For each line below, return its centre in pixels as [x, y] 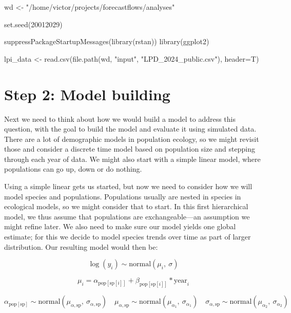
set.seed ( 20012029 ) [33, 24]
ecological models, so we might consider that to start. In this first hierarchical [126, 206]
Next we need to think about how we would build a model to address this [120, 118]
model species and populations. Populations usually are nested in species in [123, 196]
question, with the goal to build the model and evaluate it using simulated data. [130, 129]
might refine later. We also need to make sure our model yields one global [120, 226]
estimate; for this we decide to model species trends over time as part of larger [128, 237]
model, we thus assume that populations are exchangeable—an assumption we [127, 216]
